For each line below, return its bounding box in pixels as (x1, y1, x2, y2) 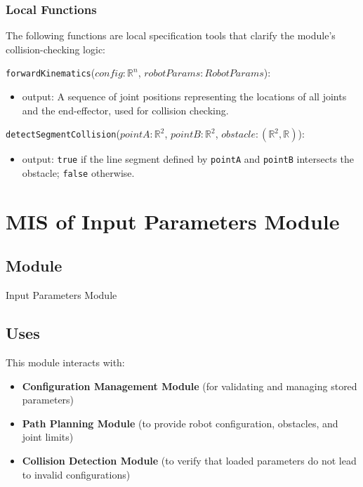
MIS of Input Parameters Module (6, 206, 340, 235)
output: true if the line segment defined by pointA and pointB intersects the (22, 152, 355, 166)
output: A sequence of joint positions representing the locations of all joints (22, 89, 347, 104)
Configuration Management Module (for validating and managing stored (22, 378, 357, 393)
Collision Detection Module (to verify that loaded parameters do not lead (22, 453, 357, 467)
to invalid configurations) (22, 467, 131, 481)
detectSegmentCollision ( (6, 126, 120, 141)
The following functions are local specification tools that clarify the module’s (6, 28, 336, 43)
